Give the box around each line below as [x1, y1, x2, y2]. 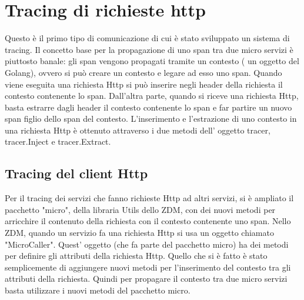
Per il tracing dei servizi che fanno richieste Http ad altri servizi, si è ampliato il [5, 192, 294, 204]
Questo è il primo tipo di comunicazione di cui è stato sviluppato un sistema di [5, 32, 290, 44]
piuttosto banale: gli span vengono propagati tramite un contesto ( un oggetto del [5, 55, 299, 67]
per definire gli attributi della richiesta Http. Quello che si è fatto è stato [5, 249, 268, 262]
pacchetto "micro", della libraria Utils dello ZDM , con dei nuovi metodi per [5, 203, 276, 215]
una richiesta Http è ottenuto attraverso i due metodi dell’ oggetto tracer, [5, 124, 270, 136]
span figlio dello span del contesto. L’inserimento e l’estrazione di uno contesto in [5, 112, 297, 125]
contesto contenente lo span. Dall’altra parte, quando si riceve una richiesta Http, [5, 89, 299, 102]
